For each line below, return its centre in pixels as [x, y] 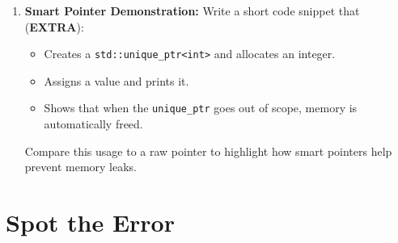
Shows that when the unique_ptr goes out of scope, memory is [201, 108]
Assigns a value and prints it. [116, 80]
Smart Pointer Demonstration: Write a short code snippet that [192, 10]
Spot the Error [90, 222]
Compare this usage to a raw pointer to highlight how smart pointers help [208, 151]
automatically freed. [93, 124]
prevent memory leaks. [80, 167]
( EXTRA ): [54, 26]
